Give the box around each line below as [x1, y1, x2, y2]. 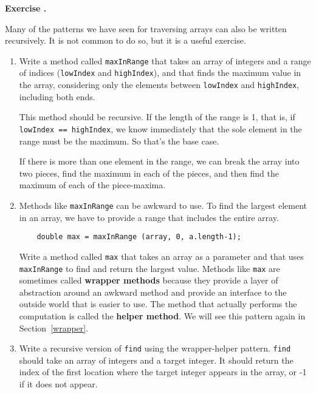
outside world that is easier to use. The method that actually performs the [19, 297, 297, 310]
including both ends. [19, 90, 95, 103]
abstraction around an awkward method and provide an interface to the [19, 285, 287, 298]
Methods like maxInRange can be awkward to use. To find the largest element [19, 199, 307, 211]
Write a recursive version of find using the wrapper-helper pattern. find [19, 342, 291, 355]
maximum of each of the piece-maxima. [19, 178, 166, 191]
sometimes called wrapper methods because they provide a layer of [19, 274, 278, 287]
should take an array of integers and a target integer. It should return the [19, 353, 294, 366]
